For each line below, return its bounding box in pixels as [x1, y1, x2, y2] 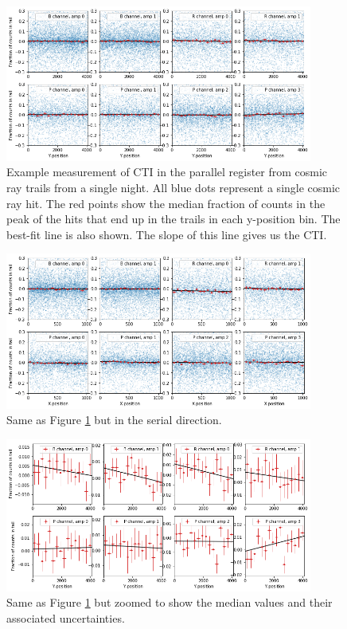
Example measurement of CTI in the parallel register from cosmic [6, 163, 328, 180]
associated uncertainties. [6, 609, 125, 626]
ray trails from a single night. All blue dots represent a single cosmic [6, 179, 341, 196]
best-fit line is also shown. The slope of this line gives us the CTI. [6, 226, 327, 242]
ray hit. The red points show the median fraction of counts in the [6, 195, 326, 211]
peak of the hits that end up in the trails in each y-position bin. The [6, 210, 341, 227]
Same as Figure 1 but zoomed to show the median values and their [6, 594, 333, 611]
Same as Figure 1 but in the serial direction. [6, 411, 222, 428]
